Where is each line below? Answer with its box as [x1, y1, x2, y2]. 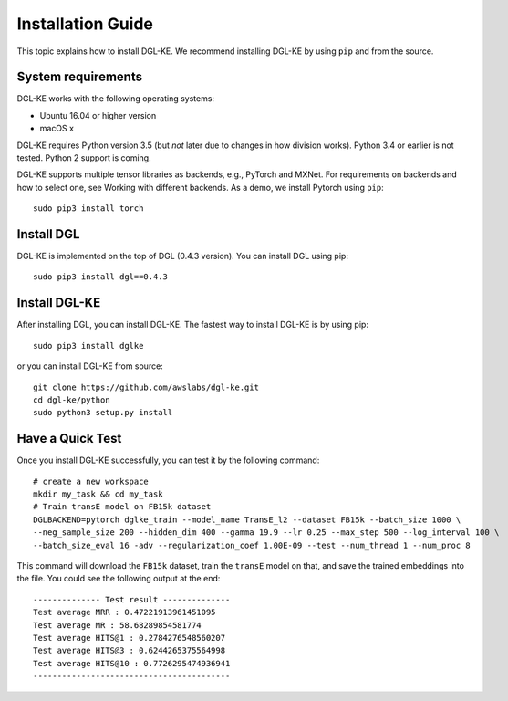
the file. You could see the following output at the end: [16, 573, 221, 584]
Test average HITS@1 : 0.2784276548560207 [33, 633, 226, 643]
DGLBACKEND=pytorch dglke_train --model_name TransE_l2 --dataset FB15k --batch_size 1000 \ [33, 514, 461, 525]
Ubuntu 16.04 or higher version [39, 110, 157, 120]
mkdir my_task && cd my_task [33, 489, 163, 499]
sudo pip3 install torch [33, 204, 144, 214]
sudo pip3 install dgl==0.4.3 [33, 272, 169, 282]
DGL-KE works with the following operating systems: [16, 93, 214, 104]
